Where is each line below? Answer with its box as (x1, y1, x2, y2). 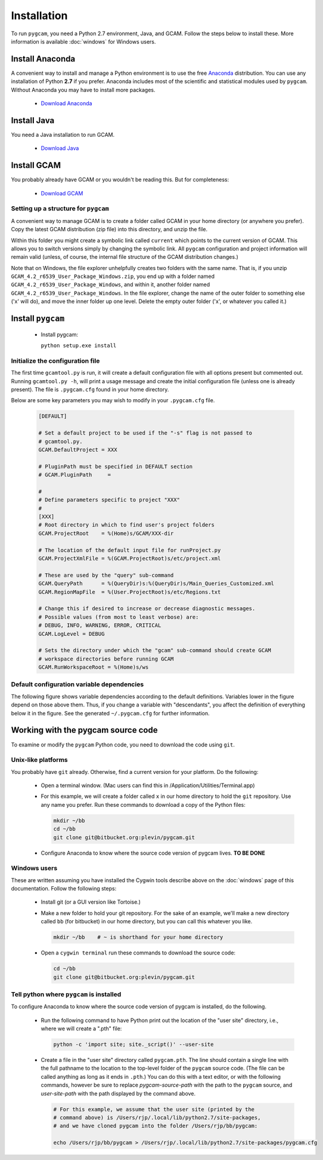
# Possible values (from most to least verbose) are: (38, 613, 199, 620)
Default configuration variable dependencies (11, 680, 144, 688)
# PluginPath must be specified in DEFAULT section (38, 463, 193, 470)
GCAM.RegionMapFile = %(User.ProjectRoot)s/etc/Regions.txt (38, 589, 221, 595)
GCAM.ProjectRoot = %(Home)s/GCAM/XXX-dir (38, 530, 174, 537)
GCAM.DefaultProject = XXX (38, 446, 117, 453)
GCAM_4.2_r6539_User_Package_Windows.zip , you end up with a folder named (11, 273, 215, 280)
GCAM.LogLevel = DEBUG (38, 630, 105, 637)
